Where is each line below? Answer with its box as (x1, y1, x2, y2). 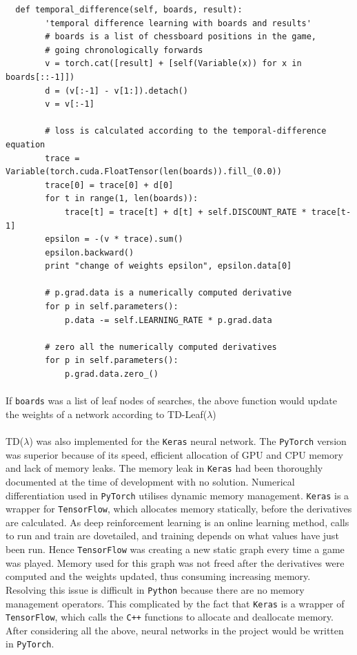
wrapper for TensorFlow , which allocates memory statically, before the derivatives (6, 501, 352, 516)
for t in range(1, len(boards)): (45, 194, 198, 204)
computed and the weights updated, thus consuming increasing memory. (6, 569, 311, 583)
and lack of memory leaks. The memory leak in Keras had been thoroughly (6, 461, 323, 475)
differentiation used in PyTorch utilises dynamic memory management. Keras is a (6, 488, 349, 502)
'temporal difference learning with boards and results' (45, 18, 312, 28)
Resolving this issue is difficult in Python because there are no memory (6, 582, 305, 596)
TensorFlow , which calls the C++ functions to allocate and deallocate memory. (6, 610, 334, 624)
